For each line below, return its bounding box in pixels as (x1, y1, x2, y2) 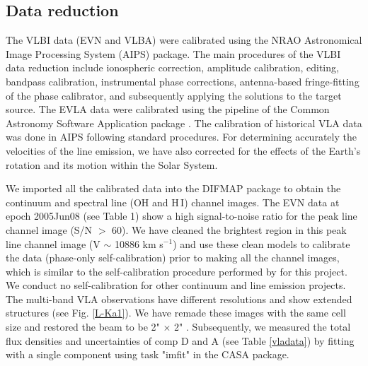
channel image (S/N (6, 222, 93, 237)
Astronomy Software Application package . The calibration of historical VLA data (6, 115, 362, 130)
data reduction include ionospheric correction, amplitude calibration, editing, (6, 60, 339, 75)
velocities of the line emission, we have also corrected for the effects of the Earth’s (6, 143, 361, 158)
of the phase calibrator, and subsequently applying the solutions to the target (6, 88, 342, 102)
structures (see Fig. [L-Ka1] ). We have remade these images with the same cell (6, 305, 346, 320)
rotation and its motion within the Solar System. (6, 157, 218, 172)
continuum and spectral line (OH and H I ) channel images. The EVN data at (6, 194, 340, 209)
